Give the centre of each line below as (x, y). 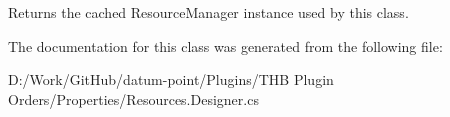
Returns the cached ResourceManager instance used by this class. (208, 12)
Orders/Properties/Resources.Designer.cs (133, 98)
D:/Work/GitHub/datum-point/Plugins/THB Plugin (171, 79)
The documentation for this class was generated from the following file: (225, 45)
